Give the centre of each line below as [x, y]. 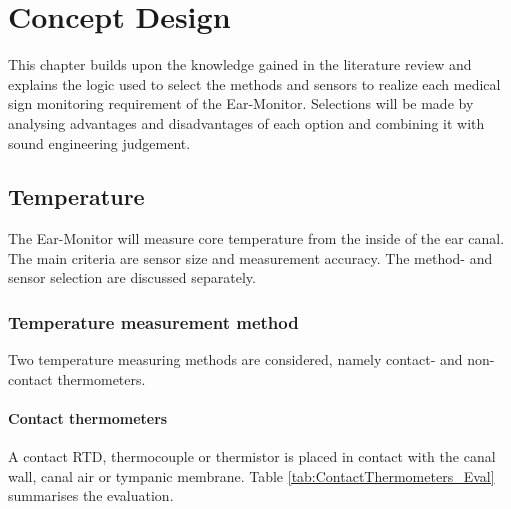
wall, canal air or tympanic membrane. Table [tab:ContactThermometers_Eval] [251, 475]
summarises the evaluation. [91, 495]
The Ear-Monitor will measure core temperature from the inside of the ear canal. [256, 238]
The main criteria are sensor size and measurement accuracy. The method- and [250, 257]
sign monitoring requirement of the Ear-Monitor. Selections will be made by [241, 103]
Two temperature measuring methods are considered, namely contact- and [235, 359]
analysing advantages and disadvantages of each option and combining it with [246, 122]
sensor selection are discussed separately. [132, 277]
